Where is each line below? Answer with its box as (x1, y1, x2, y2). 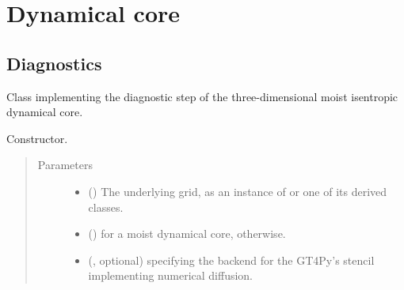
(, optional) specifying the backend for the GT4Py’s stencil (88, 251, 375, 268)
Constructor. (6, 130, 68, 146)
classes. (88, 198, 124, 215)
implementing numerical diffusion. (88, 267, 253, 284)
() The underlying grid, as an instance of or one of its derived (88, 183, 387, 199)
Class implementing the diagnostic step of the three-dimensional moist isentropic (6, 88, 398, 104)
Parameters (37, 156, 93, 173)
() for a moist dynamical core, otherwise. (88, 225, 286, 242)
